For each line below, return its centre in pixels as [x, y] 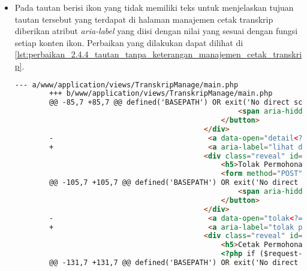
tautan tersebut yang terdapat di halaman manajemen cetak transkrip [144, 19]
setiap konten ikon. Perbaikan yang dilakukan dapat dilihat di [129, 42]
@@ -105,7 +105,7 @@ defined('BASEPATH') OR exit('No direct [174, 183]
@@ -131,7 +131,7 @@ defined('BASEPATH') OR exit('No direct [174, 263]
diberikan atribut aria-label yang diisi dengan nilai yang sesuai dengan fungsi [156, 31]
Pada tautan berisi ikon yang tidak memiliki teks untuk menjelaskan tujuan [154, 7]
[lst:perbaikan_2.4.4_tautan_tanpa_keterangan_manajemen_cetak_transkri [158, 54]
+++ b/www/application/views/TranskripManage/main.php [161, 94]
